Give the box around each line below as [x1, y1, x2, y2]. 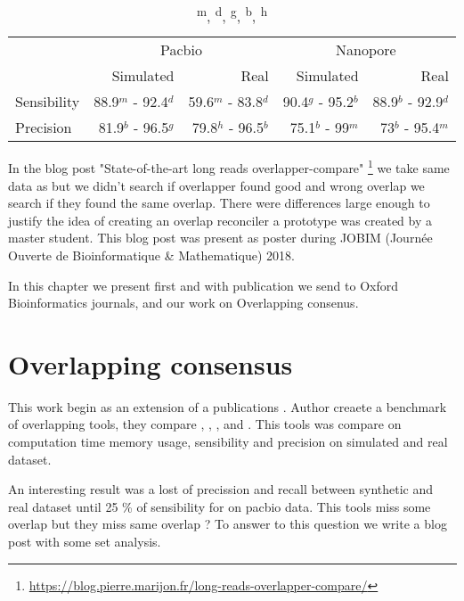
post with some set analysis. [8, 532, 161, 551]
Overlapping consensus [8, 345, 293, 382]
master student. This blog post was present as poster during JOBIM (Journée [8, 228, 433, 247]
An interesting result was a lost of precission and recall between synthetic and [8, 480, 434, 498]
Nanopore [336, 39, 396, 61]
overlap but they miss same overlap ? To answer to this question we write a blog [8, 515, 447, 533]
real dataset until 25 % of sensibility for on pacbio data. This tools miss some [8, 497, 431, 515]
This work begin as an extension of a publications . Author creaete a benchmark [8, 397, 447, 416]
